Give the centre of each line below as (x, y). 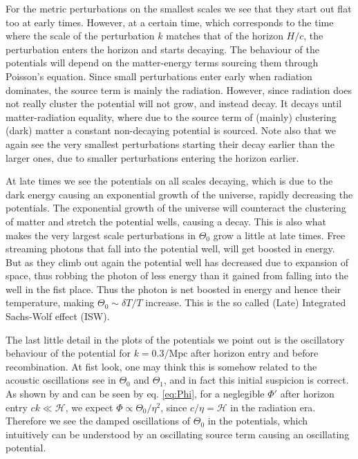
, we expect (89, 407)
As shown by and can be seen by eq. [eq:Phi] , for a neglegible (135, 394)
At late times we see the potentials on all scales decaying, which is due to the (169, 181)
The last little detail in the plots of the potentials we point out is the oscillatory (175, 339)
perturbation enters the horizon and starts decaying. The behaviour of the (162, 49)
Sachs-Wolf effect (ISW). (58, 316)
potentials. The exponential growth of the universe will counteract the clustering (176, 208)
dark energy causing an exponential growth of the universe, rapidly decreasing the (179, 194)
